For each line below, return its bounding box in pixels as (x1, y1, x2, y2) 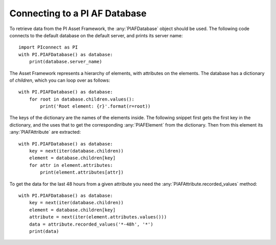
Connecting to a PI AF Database (9, 8, 147, 19)
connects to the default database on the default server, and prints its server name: (9, 32, 183, 38)
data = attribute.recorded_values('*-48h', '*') (29, 221, 153, 227)
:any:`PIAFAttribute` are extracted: (9, 129, 81, 135)
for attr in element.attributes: (29, 162, 113, 168)
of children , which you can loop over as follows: (9, 77, 110, 83)
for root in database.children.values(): (29, 96, 135, 102)
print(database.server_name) (29, 59, 102, 65)
